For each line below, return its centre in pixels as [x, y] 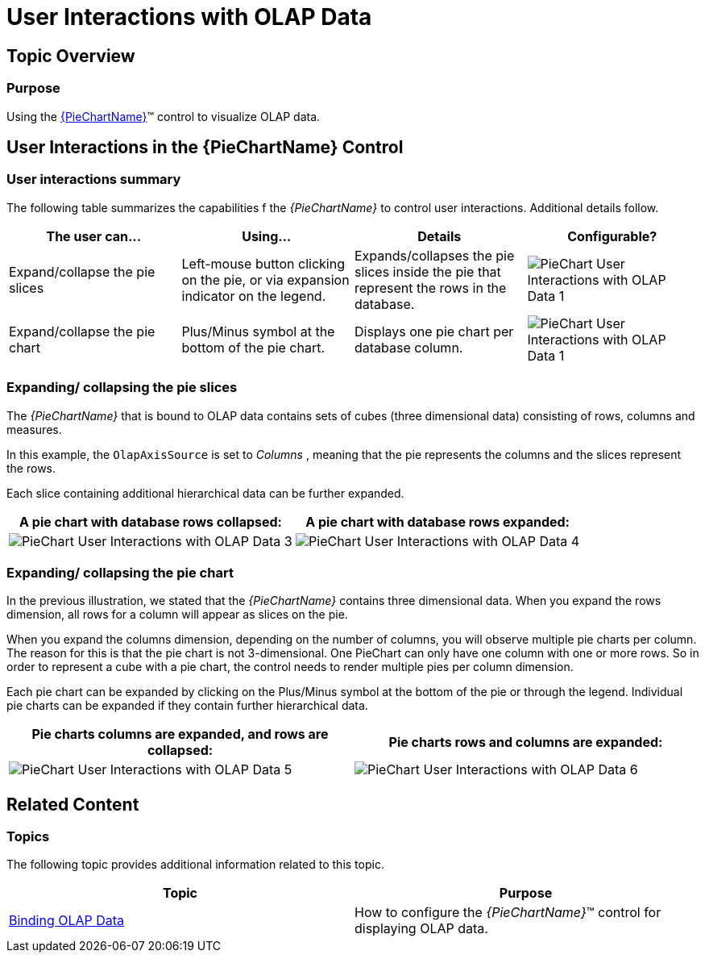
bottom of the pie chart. [253, 347]
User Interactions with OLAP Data [189, 17]
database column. [409, 347]
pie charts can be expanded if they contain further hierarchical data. [187, 706]
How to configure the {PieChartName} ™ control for [508, 913]
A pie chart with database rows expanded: [438, 521]
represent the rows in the [431, 288]
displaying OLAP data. [421, 929]
